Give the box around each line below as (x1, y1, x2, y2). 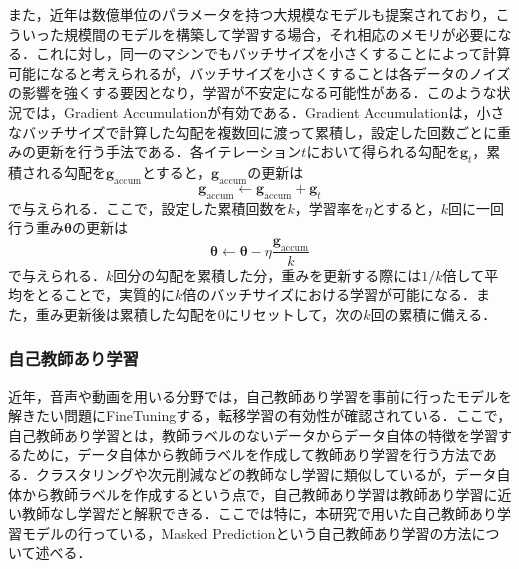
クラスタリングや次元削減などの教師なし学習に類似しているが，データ (35, 463, 497, 484)
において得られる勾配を (306, 141, 460, 162)
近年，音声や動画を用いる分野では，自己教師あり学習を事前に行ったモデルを (8, 385, 512, 406)
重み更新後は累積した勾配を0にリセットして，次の (35, 303, 364, 324)
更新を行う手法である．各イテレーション (35, 141, 302, 162)
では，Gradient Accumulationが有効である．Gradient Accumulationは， (21, 101, 477, 122)
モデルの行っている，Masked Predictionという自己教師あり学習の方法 (21, 522, 472, 543)
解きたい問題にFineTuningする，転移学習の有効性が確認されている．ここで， (8, 405, 512, 426)
